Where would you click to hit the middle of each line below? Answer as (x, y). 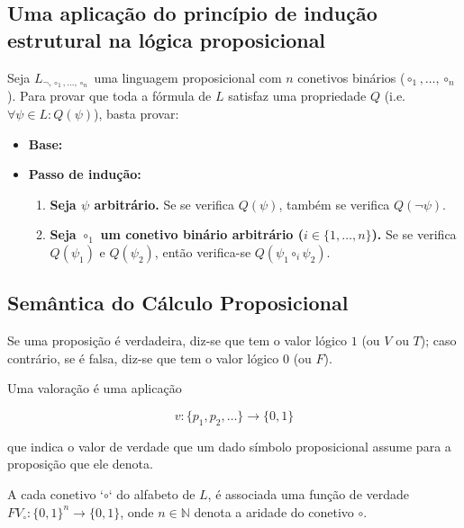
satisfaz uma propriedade (297, 96)
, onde (137, 511)
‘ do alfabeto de (152, 493)
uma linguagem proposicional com (188, 77)
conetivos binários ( (351, 77)
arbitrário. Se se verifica (164, 204)
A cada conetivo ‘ (55, 493)
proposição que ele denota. (80, 464)
